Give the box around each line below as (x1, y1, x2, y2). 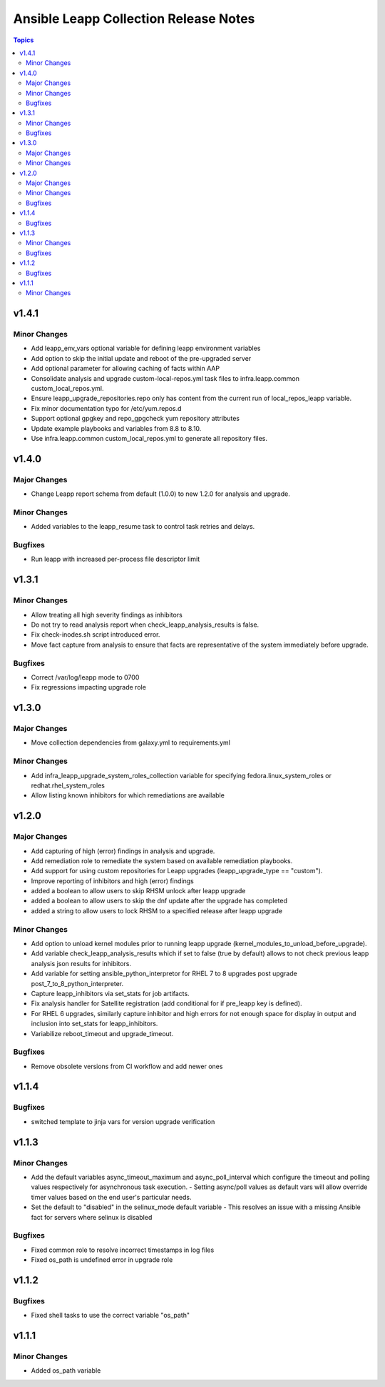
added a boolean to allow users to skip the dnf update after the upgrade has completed (31, 897, 288, 905)
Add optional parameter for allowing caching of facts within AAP (31, 364, 220, 373)
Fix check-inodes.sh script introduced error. (31, 630, 160, 639)
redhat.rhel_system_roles (31, 781, 105, 790)
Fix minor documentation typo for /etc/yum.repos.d (31, 404, 182, 412)
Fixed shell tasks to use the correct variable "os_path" (31, 1311, 190, 1320)
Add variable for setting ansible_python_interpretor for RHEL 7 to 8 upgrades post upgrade (31, 969, 297, 978)
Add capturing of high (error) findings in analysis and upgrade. (31, 847, 215, 855)
